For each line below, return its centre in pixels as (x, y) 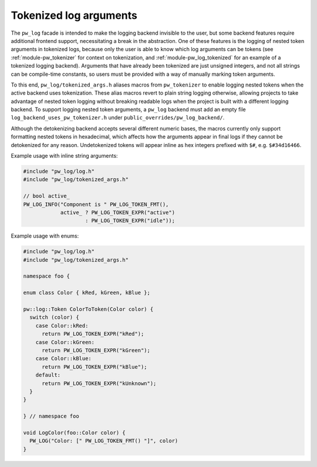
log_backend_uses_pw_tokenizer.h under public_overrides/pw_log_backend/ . (118, 118)
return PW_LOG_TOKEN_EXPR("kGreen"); (96, 350)
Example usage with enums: (45, 236)
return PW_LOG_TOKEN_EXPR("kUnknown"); (99, 383)
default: (48, 375)
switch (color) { (54, 317)
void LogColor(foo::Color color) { (74, 433)
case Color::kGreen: (65, 342)
